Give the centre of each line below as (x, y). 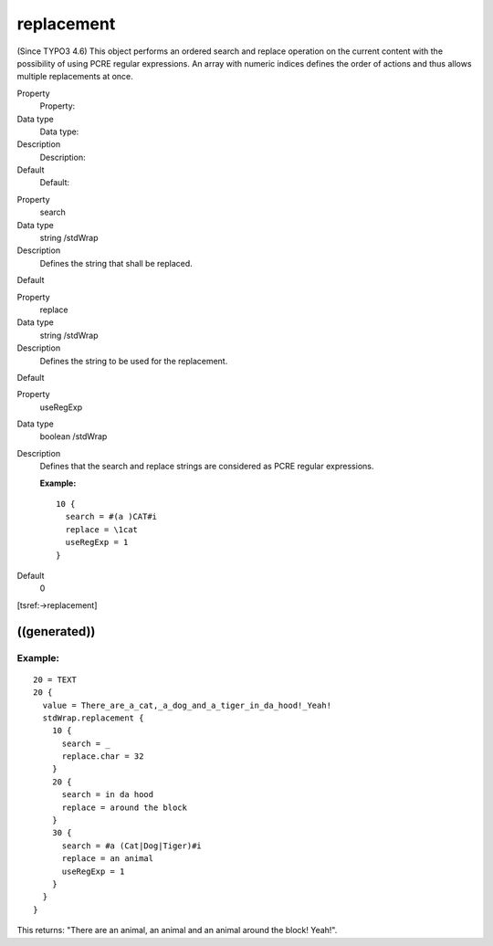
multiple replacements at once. (75, 77)
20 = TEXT (55, 679)
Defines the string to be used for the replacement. (134, 361)
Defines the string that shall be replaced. (116, 263)
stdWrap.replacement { (93, 718)
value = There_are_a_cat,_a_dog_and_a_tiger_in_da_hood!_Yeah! (187, 705)
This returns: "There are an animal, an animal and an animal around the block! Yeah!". (177, 930)
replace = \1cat (102, 529)
